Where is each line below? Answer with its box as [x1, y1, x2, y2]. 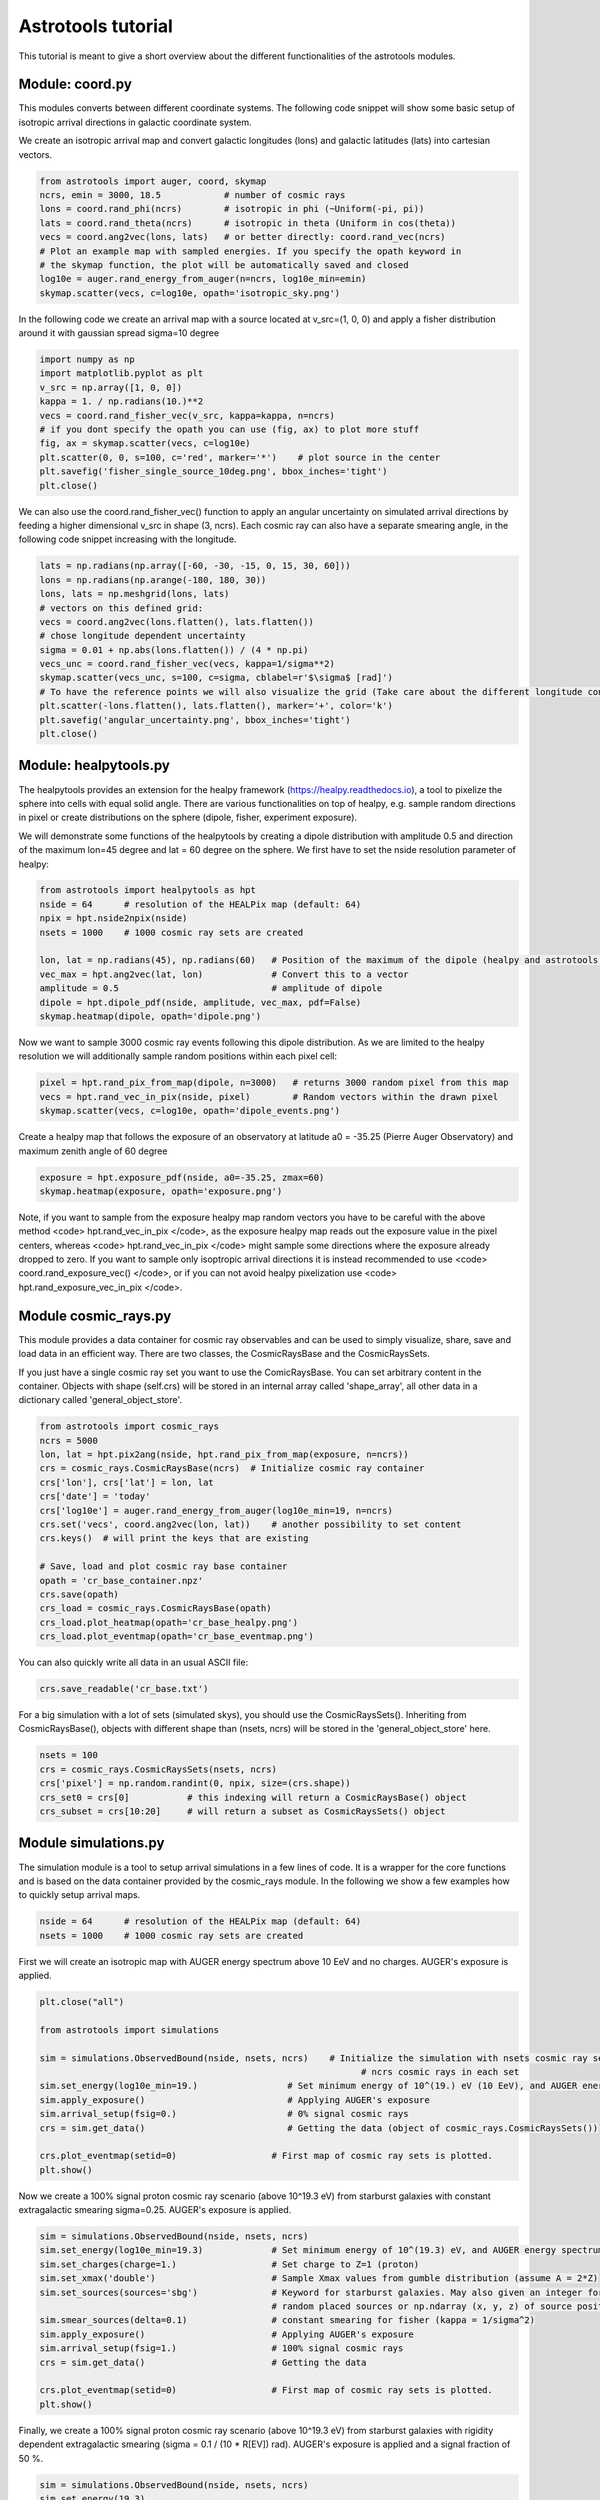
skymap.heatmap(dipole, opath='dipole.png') [39, 1011, 262, 1022]
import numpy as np [39, 354, 135, 365]
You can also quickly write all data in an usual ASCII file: [18, 1656, 249, 1669]
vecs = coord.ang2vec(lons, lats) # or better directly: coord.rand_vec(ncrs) [39, 231, 446, 243]
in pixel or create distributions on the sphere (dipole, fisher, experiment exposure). [18, 811, 358, 824]
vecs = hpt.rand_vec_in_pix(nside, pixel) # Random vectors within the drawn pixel [39, 1091, 499, 1102]
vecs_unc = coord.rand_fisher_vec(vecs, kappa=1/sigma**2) [39, 658, 335, 670]
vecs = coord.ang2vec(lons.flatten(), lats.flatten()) [39, 616, 314, 627]
